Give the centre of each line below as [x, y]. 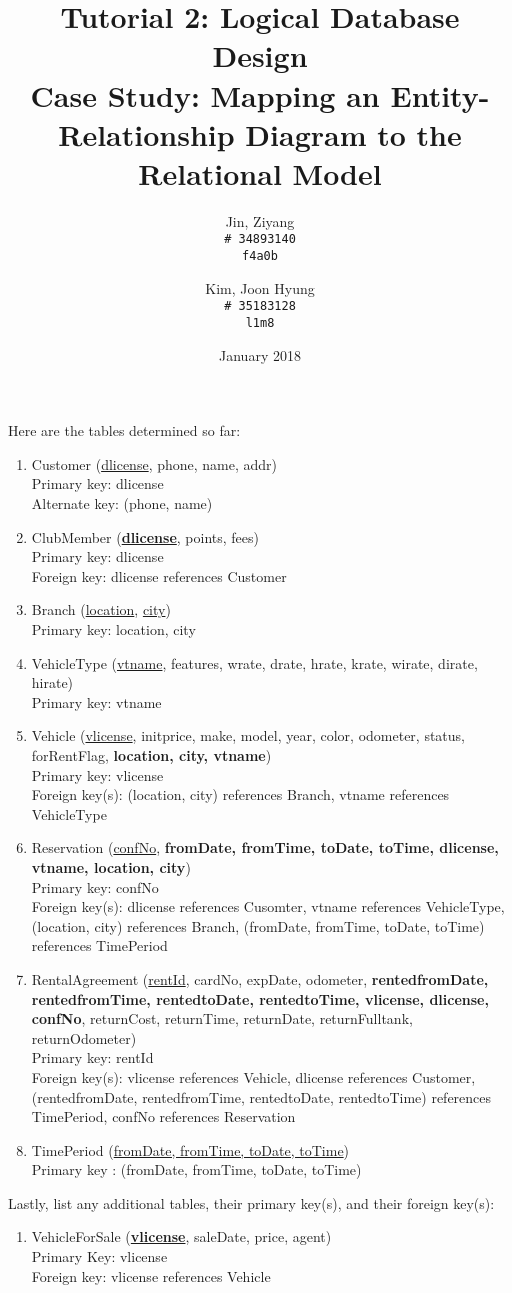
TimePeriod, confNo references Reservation [163, 1116]
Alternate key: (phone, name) [122, 503]
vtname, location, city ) [111, 866]
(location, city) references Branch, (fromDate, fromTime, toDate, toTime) [258, 925]
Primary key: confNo [95, 886]
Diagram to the [353, 133]
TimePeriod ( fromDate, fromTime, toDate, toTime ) [190, 1149]
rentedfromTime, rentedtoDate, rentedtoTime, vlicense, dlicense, [260, 998]
